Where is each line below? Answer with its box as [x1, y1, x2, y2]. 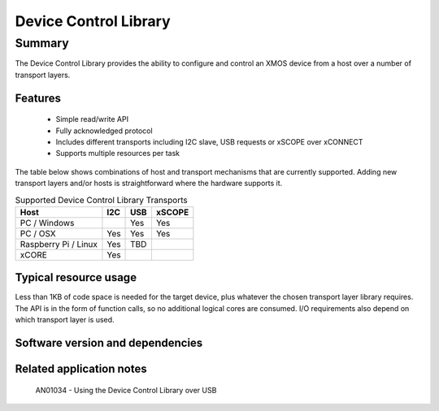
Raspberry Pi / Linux [20, 238, 98, 249]
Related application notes [15, 362, 147, 376]
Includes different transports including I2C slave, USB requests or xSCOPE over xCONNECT [55, 136, 363, 146]
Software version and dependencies [15, 336, 203, 350]
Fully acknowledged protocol [55, 126, 154, 136]
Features [15, 91, 61, 105]
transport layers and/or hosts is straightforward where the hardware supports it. [15, 179, 283, 188]
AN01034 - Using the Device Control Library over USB [35, 385, 217, 395]
